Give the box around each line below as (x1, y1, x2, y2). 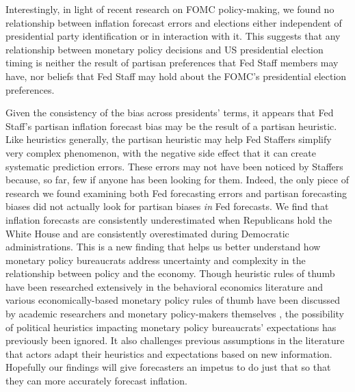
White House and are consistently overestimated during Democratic (5, 226, 289, 240)
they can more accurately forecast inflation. (5, 374, 187, 388)
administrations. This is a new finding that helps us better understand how (5, 239, 321, 254)
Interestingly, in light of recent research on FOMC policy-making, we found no (5, 2, 334, 16)
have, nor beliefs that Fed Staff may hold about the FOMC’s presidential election (5, 68, 347, 83)
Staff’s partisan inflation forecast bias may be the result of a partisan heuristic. (5, 118, 337, 133)
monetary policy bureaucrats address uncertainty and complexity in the (5, 252, 306, 267)
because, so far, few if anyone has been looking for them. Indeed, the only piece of (5, 172, 349, 187)
